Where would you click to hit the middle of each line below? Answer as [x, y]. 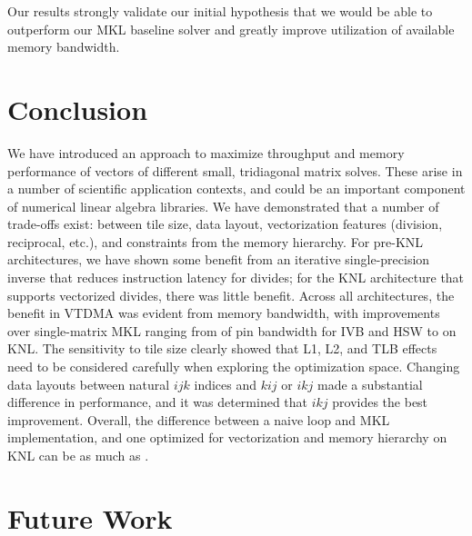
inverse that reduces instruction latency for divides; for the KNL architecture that [236, 278]
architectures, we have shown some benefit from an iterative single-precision [219, 259]
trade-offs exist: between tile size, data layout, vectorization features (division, [225, 224]
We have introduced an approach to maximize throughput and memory [206, 152]
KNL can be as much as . [78, 455]
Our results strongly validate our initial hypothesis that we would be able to [220, 11]
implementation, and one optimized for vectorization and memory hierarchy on [227, 437]
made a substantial [370, 384]
